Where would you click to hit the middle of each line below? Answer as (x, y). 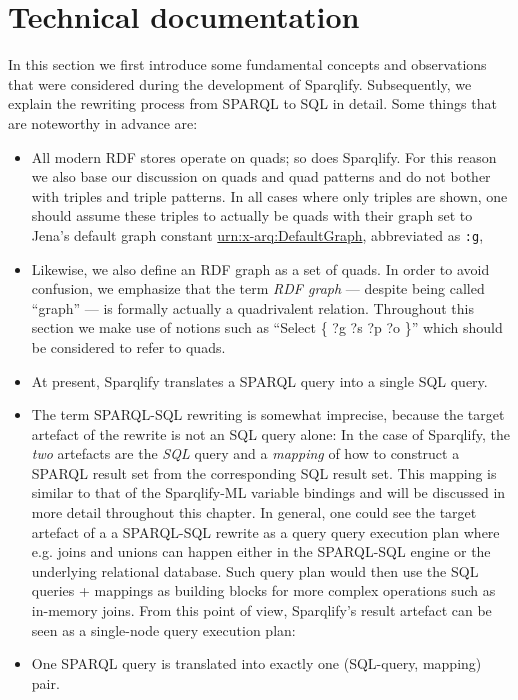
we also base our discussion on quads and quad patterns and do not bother (261, 176)
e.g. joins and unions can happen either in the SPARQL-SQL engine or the (261, 551)
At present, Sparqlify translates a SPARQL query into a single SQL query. (259, 380)
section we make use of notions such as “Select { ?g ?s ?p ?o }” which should (267, 327)
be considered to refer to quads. (128, 346)
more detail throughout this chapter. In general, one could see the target (254, 512)
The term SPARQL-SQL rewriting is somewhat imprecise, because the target (268, 414)
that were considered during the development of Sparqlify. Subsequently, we (240, 83)
